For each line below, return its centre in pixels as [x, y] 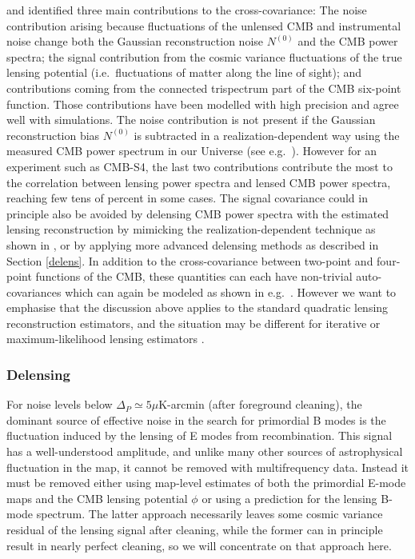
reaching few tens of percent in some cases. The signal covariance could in [187, 198]
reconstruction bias [53, 135]
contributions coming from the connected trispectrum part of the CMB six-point [204, 88]
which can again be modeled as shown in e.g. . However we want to [231, 291]
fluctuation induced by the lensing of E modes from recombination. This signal [200, 435]
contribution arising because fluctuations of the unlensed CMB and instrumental [204, 25]
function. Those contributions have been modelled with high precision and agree [203, 104]
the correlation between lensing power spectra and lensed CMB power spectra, [199, 182]
